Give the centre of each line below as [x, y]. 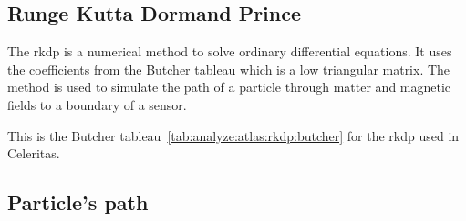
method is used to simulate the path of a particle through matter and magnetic [229, 87]
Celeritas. [34, 153]
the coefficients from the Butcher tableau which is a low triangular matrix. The [229, 69]
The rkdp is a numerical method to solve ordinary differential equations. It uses [230, 51]
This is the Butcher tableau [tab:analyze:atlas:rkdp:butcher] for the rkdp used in [233, 135]
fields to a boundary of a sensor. [97, 104]
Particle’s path [78, 202]
